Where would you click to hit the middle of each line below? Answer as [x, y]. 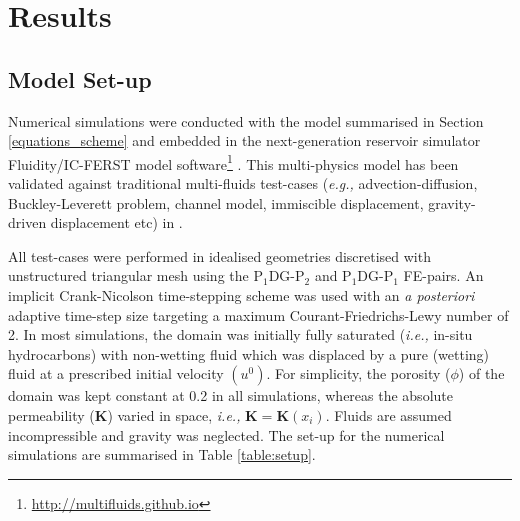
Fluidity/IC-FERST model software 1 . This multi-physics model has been [233, 162]
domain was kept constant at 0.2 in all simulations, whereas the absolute [230, 395]
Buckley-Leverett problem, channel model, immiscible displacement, [216, 202]
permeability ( [51, 414]
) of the [481, 373]
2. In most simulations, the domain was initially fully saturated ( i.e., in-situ [240, 334]
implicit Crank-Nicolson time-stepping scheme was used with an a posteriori [241, 294]
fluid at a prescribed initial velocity [116, 373]
